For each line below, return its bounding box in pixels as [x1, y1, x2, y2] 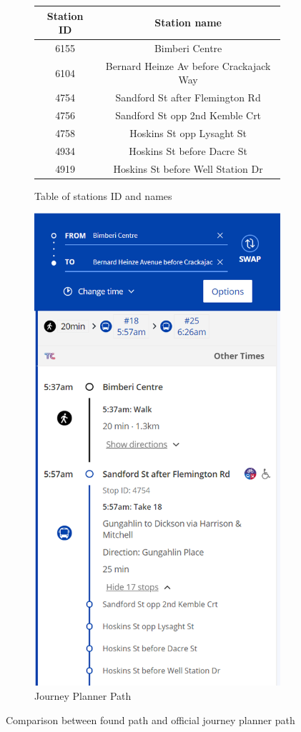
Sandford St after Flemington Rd [115, 90, 261, 105]
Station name [154, 15, 222, 30]
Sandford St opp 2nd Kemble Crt [115, 108, 262, 123]
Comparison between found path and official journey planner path [6, 712, 295, 727]
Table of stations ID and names [34, 188, 172, 203]
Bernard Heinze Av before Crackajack [105, 58, 271, 73]
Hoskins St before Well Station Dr [113, 161, 263, 176]
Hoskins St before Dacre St [129, 143, 247, 158]
